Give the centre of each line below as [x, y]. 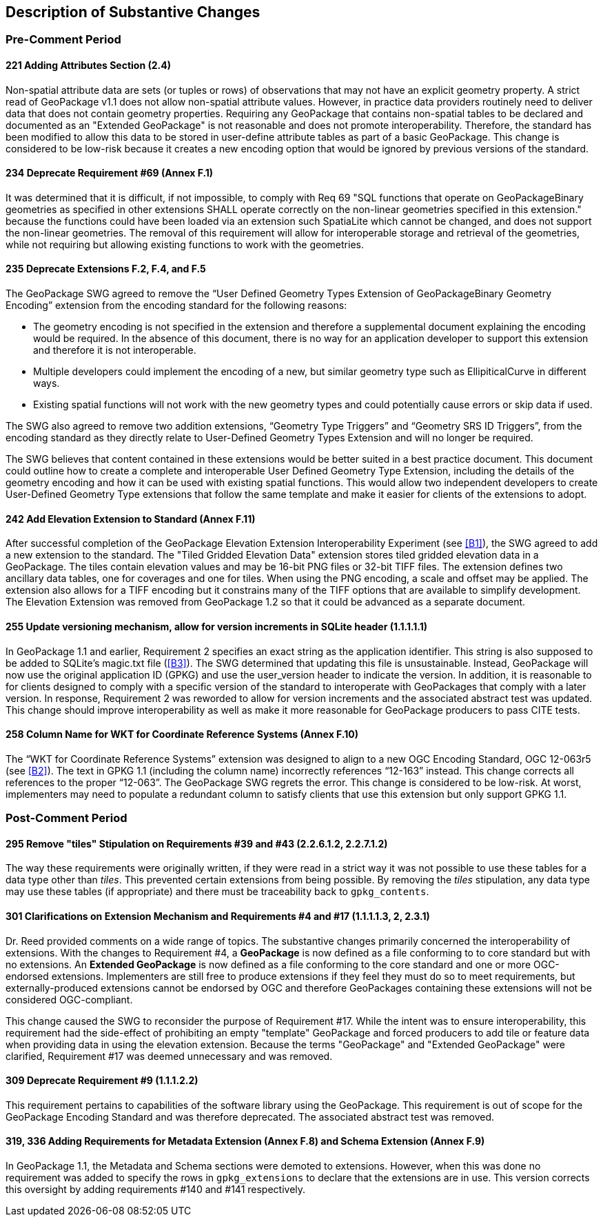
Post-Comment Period [67, 818]
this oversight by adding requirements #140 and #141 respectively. [156, 1189]
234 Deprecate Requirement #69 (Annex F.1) [110, 173]
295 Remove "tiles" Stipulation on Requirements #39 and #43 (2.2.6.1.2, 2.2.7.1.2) [197, 843]
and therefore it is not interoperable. [115, 350]
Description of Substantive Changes [133, 12]
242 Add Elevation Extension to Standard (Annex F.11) [131, 519]
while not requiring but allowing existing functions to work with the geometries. [185, 244]
